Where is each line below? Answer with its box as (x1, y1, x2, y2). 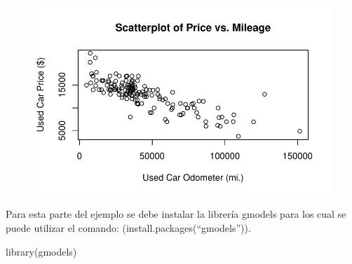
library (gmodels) (6, 244, 77, 258)
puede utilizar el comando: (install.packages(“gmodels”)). (6, 221, 251, 235)
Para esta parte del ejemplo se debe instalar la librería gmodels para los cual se (6, 207, 346, 221)
